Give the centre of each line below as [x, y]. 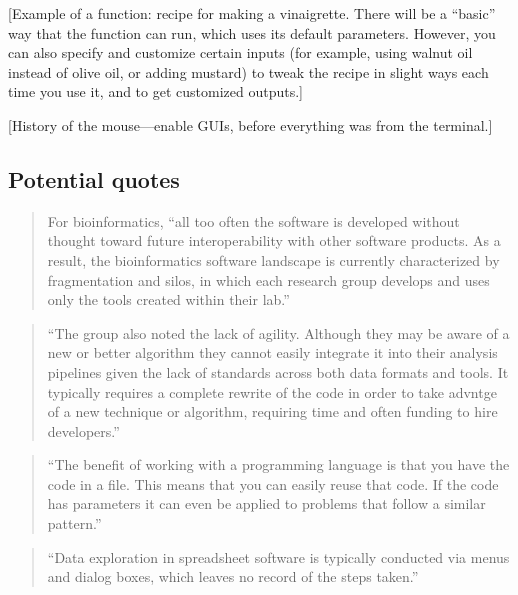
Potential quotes [94, 178]
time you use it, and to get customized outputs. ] [156, 91]
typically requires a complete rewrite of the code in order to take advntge [272, 391]
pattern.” [74, 523]
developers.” [83, 430]
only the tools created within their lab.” [168, 299]
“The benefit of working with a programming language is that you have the [278, 464]
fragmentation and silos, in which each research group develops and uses [268, 279]
